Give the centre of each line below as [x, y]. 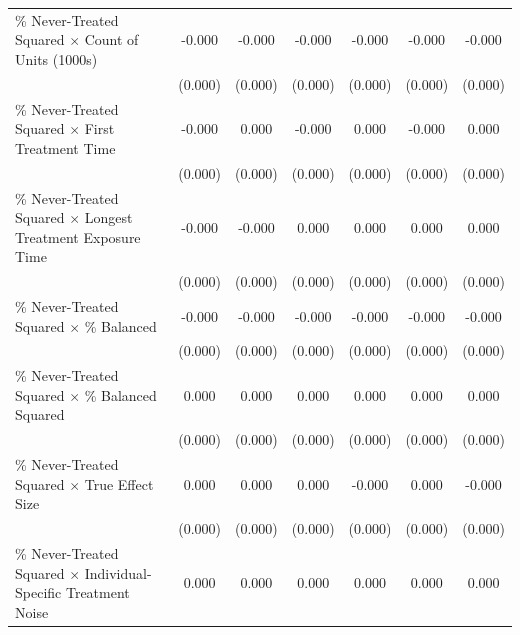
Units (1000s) [56, 58]
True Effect [119, 483]
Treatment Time [65, 147]
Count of [111, 39]
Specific [38, 592]
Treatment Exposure [78, 236]
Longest [108, 217]
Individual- [118, 572]
